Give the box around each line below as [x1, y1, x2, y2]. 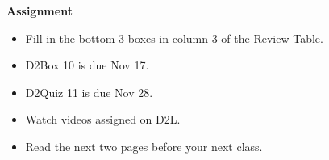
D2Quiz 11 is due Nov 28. [25, 83, 153, 100]
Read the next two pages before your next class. [25, 137, 263, 154]
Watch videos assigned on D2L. [25, 111, 181, 128]
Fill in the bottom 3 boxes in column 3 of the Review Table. [25, 29, 323, 46]
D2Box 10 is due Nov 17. [25, 57, 149, 74]
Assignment [6, 2, 73, 19]
